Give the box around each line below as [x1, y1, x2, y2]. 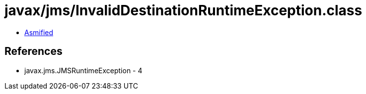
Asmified [24, 28, 54, 37]
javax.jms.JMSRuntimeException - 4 [24, 66, 143, 75]
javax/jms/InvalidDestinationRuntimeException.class [4, 2, 363, 19]
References [4, 45, 63, 58]
